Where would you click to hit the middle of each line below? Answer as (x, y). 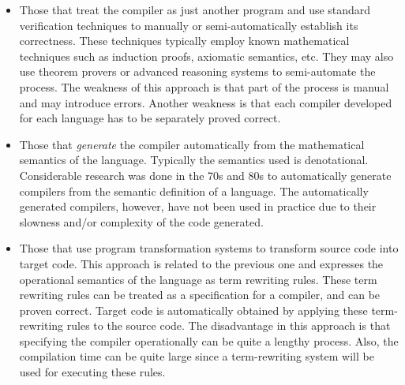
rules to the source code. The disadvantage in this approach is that (229, 325)
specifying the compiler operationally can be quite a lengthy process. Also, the (209, 340)
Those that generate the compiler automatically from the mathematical (192, 144)
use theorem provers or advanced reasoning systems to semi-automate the (197, 71)
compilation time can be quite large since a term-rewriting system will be (197, 356)
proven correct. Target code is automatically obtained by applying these (193, 310)
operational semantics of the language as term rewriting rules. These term (198, 279)
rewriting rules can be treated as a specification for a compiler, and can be (200, 295)
